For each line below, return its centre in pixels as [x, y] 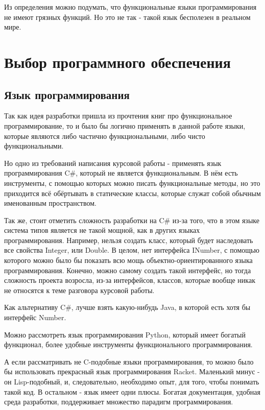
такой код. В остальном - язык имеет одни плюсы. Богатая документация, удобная [132, 391]
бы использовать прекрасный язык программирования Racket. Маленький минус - [132, 371]
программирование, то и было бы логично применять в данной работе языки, [125, 125]
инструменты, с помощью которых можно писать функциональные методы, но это [132, 183]
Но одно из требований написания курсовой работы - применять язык [113, 163]
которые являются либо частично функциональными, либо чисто [105, 136]
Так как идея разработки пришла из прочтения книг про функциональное [118, 116]
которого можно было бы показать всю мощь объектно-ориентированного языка [128, 260]
